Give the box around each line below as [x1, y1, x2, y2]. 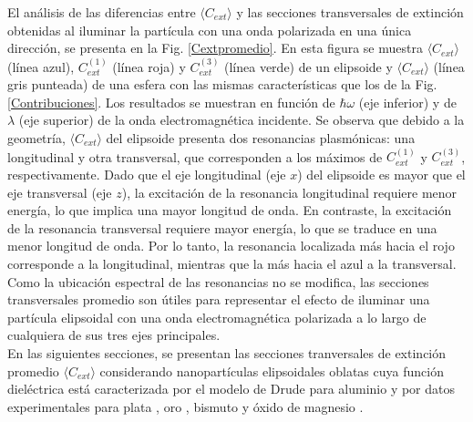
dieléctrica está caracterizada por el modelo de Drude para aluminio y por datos [7, 379, 456, 398]
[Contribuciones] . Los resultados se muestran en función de [7, 92, 335, 111]
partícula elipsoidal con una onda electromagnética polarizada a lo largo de [7, 307, 427, 326]
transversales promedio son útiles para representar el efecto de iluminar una [7, 290, 430, 309]
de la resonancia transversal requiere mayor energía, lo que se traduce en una [7, 218, 437, 237]
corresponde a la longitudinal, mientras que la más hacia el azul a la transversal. [7, 253, 457, 273]
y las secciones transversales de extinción [236, 3, 464, 21]
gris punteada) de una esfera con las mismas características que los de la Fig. [7, 75, 437, 94]
